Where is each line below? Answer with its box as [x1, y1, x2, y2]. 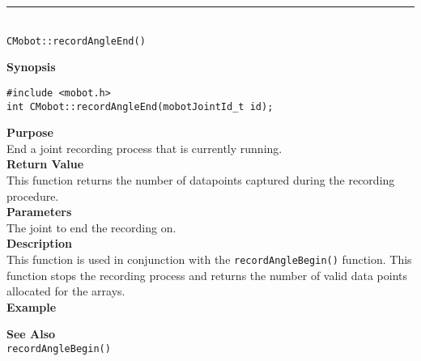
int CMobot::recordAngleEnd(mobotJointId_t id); [6, 100, 274, 113]
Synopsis [6, 58, 56, 75]
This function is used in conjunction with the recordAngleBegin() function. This [6, 250, 412, 267]
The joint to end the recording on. [6, 219, 176, 236]
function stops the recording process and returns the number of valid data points [6, 266, 408, 283]
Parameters [6, 203, 72, 220]
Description [6, 235, 73, 252]
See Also [6, 325, 56, 342]
